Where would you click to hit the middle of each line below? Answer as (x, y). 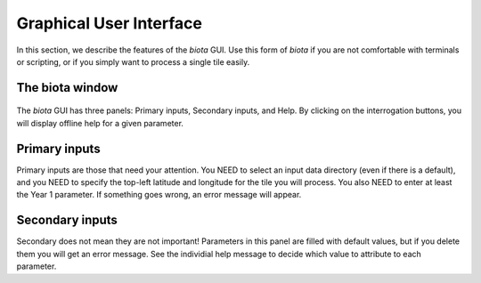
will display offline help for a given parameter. (100, 123)
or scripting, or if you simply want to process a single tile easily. (133, 61)
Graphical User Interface (109, 23)
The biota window (67, 88)
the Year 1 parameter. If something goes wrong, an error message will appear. (159, 195)
